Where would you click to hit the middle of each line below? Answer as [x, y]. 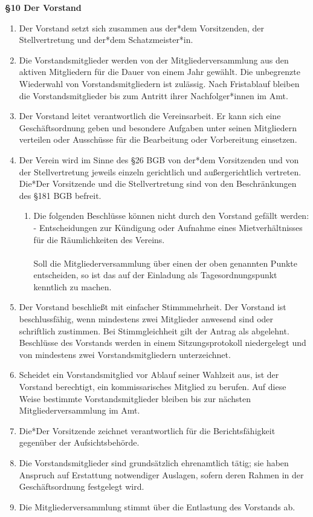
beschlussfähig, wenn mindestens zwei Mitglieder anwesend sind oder [146, 319]
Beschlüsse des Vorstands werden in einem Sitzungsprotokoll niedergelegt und [163, 343]
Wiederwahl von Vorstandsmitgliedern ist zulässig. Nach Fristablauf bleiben [159, 83]
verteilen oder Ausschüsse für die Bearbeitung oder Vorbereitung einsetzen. [158, 139]
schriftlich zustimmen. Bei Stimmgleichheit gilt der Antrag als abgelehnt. [154, 330]
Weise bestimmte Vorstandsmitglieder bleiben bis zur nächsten [135, 398]
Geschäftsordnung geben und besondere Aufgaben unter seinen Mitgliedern [158, 127]
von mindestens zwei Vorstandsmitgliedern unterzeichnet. [125, 354]
